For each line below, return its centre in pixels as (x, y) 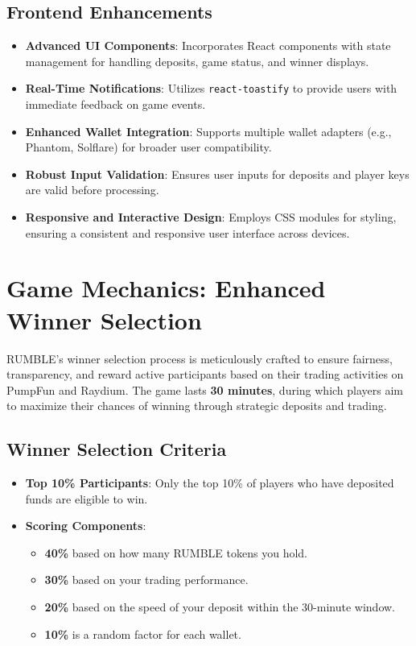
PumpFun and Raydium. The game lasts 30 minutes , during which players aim (205, 389)
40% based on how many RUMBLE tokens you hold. (176, 552)
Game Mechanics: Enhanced (166, 288)
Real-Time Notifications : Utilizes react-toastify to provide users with (211, 88)
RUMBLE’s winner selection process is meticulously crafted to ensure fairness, (200, 358)
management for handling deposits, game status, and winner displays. (197, 61)
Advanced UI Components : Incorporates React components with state (208, 46)
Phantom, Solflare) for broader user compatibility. (148, 147)
